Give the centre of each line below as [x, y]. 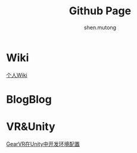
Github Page [100, 11]
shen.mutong [100, 27]
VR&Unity [31, 127]
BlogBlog [29, 99]
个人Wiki [17, 75]
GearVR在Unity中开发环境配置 [43, 143]
